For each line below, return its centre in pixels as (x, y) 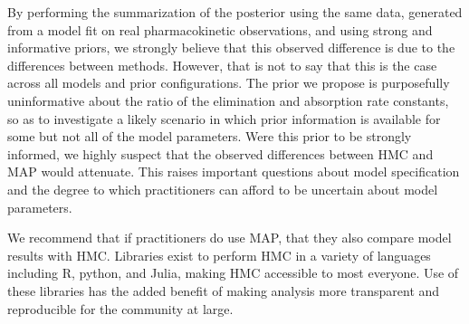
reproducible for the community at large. (120, 308)
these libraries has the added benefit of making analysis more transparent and (224, 290)
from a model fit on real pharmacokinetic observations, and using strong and (220, 29)
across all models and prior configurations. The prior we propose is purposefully (229, 83)
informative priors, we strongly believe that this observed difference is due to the (231, 48)
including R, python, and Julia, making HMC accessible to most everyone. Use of (233, 273)
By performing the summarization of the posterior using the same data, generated (235, 12)
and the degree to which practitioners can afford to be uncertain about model (223, 189)
